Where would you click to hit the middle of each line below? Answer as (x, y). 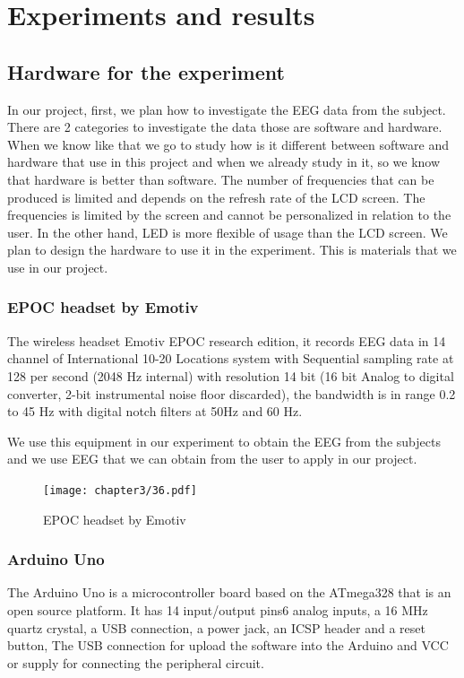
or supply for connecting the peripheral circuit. (136, 662)
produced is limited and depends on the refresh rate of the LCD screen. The (216, 197)
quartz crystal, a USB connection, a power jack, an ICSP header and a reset (216, 627)
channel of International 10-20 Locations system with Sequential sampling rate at (231, 358)
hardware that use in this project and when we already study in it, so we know (224, 162)
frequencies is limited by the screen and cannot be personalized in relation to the (229, 215)
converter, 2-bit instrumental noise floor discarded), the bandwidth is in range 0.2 (232, 393)
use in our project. (58, 267)
